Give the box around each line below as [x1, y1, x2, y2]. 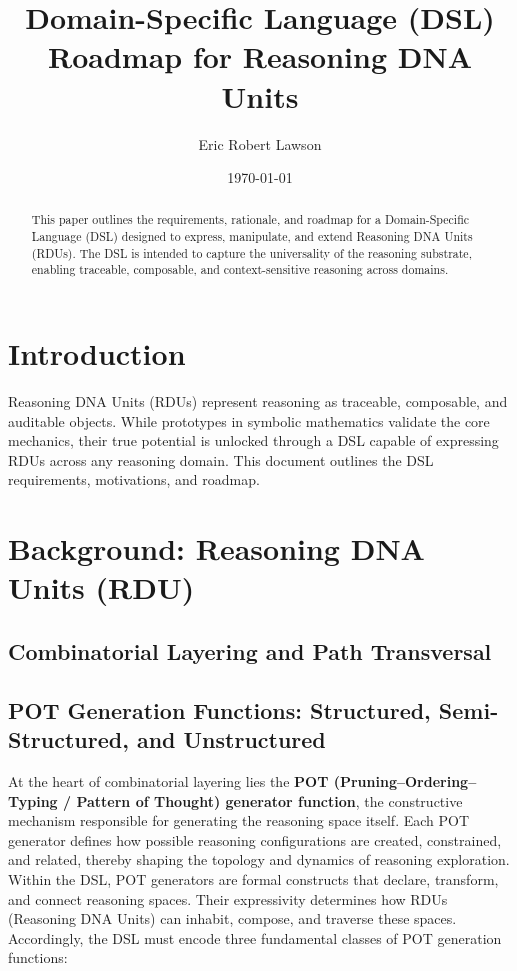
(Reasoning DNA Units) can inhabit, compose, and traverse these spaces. [8, 908, 457, 929]
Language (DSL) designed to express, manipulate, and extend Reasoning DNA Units [31, 228, 473, 245]
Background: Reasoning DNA [8, 528, 425, 569]
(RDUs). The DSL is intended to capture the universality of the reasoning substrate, [31, 244, 472, 261]
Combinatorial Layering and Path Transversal [8, 635, 492, 666]
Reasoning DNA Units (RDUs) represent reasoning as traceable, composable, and [8, 391, 508, 412]
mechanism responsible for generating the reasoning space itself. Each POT [8, 810, 470, 831]
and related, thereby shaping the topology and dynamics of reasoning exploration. [8, 849, 510, 870]
